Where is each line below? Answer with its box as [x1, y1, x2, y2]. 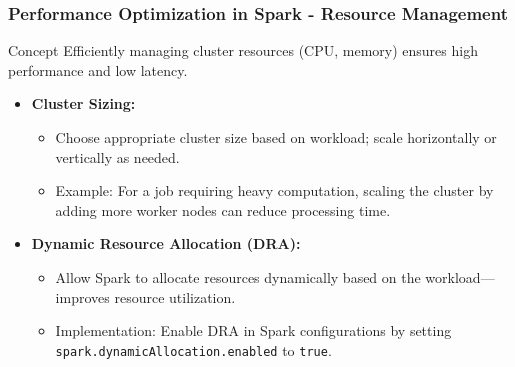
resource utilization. [114, 286, 236, 307]
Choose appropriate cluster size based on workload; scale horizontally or [55, 127, 497, 147]
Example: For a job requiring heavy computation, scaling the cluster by [55, 180, 494, 201]
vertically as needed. [55, 146, 180, 167]
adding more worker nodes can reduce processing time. [55, 199, 391, 220]
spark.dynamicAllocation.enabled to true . [55, 339, 332, 360]
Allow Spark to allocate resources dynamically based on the [55, 266, 421, 287]
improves [55, 286, 110, 307]
